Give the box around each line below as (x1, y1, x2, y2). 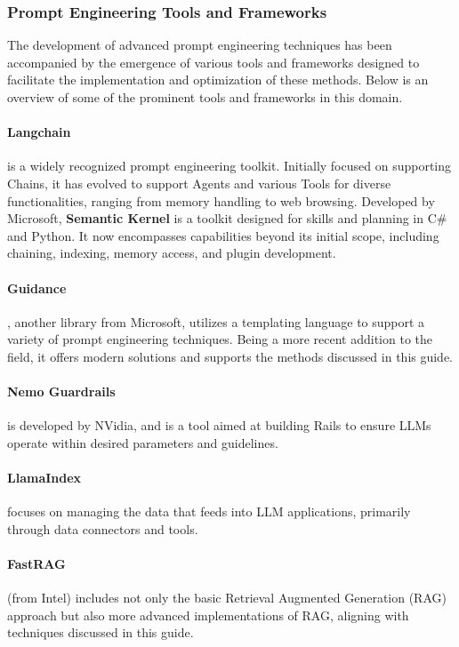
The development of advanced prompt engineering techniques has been (7, 36, 392, 54)
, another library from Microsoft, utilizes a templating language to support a (7, 312, 425, 331)
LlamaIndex (7, 468, 82, 487)
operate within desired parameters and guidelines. (7, 433, 278, 451)
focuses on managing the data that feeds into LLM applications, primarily (7, 502, 411, 521)
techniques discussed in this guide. (7, 623, 194, 642)
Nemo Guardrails (7, 382, 116, 401)
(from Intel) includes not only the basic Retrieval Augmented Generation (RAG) (7, 588, 447, 607)
